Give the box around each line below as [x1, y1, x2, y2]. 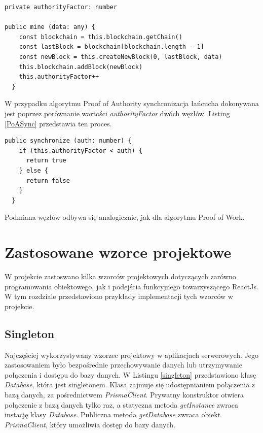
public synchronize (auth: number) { [5, 137, 132, 145]
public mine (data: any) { [5, 23, 95, 31]
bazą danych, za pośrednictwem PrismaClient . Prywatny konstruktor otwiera [5, 389, 244, 399]
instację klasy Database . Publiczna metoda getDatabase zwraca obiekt [5, 409, 221, 420]
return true [26, 157, 66, 164]
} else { [19, 166, 48, 174]
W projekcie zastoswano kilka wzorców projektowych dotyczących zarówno [5, 271, 236, 281]
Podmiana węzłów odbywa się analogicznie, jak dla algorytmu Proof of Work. [5, 212, 245, 222]
